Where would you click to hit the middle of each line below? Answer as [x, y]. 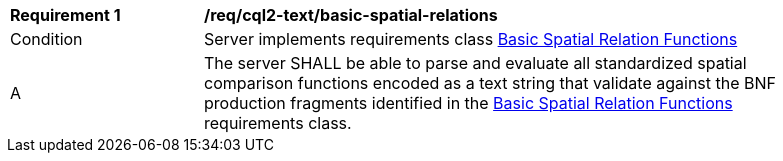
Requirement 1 [65, 15]
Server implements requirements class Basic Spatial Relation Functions [471, 39]
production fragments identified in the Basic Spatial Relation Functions [468, 103]
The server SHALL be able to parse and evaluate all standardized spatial [475, 63]
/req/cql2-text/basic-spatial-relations [351, 15]
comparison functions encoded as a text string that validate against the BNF [490, 83]
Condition [46, 39]
